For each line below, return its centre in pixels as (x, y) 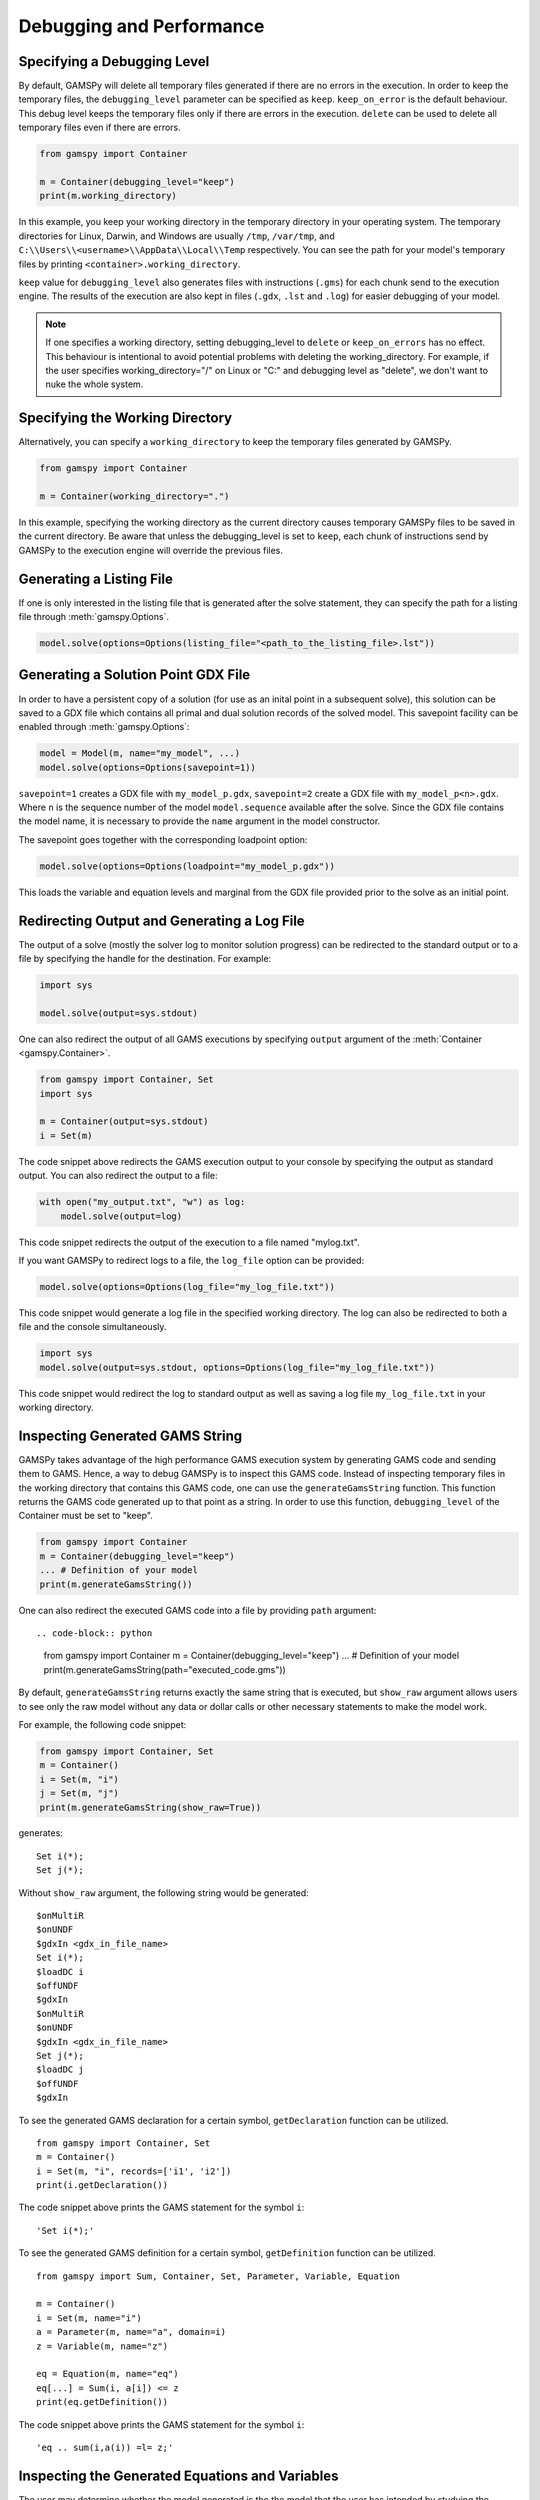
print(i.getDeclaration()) (102, 2185)
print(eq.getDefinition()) (102, 2402)
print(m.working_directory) (108, 196)
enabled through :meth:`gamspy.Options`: (104, 727)
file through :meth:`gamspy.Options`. (94, 617)
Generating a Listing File (96, 578)
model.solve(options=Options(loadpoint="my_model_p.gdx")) (187, 866)
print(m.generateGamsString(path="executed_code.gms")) (165, 1669)
